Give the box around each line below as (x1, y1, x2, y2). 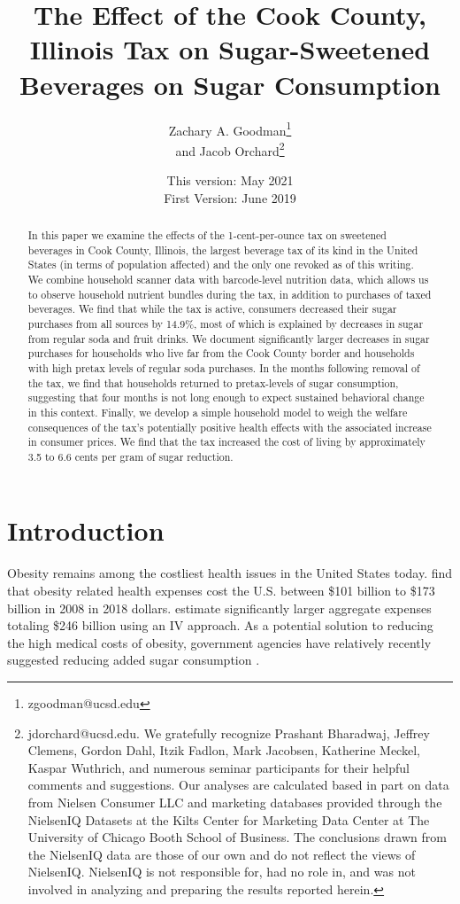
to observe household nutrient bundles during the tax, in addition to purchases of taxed (27, 286, 432, 301)
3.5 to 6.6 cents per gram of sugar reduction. (27, 448, 234, 464)
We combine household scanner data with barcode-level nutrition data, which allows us (27, 271, 429, 286)
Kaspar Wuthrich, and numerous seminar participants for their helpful (27, 758, 410, 776)
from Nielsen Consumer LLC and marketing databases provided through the (27, 792, 442, 811)
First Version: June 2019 (164, 188, 296, 207)
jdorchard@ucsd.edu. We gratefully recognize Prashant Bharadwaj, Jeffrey (27, 723, 430, 742)
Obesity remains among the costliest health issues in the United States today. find (7, 564, 453, 582)
